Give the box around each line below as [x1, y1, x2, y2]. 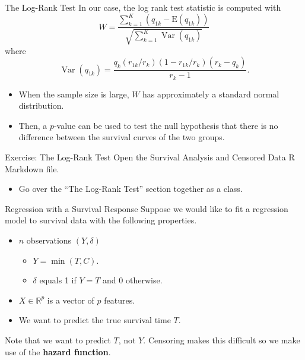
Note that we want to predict [5, 333, 111, 346]
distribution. [18, 99, 64, 112]
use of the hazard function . [5, 345, 111, 358]
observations [26, 233, 72, 246]
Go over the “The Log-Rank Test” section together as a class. [18, 182, 243, 195]
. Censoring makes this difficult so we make [143, 333, 300, 346]
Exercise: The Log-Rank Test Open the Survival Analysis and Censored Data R [5, 150, 295, 163]
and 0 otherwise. [103, 274, 163, 286]
